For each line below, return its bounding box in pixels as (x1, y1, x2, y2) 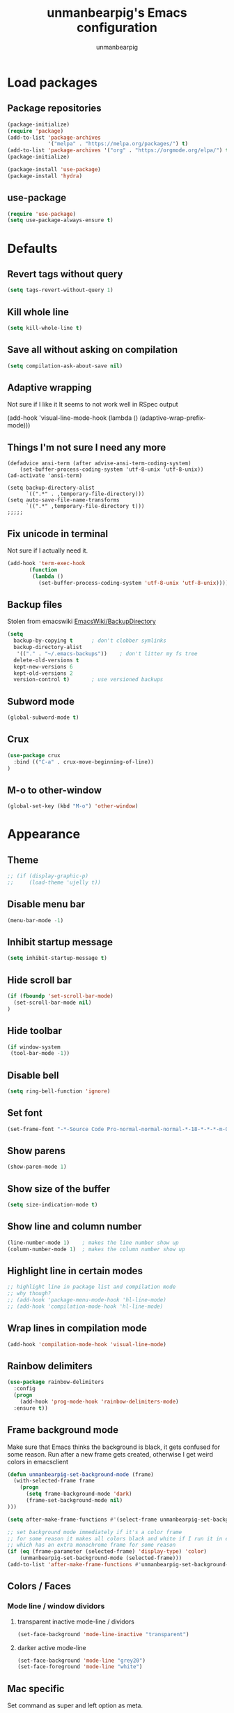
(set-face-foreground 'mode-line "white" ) (17, 1663, 143, 1670)
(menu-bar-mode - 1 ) (7, 917, 64, 924)
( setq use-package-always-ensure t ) (7, 217, 114, 224)
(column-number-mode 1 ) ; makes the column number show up (7, 1246, 186, 1253)
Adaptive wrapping (7, 381, 92, 393)
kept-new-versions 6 (13, 663, 73, 670)
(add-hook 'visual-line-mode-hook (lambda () (7, 414, 139, 422)
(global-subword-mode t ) (7, 714, 79, 721)
